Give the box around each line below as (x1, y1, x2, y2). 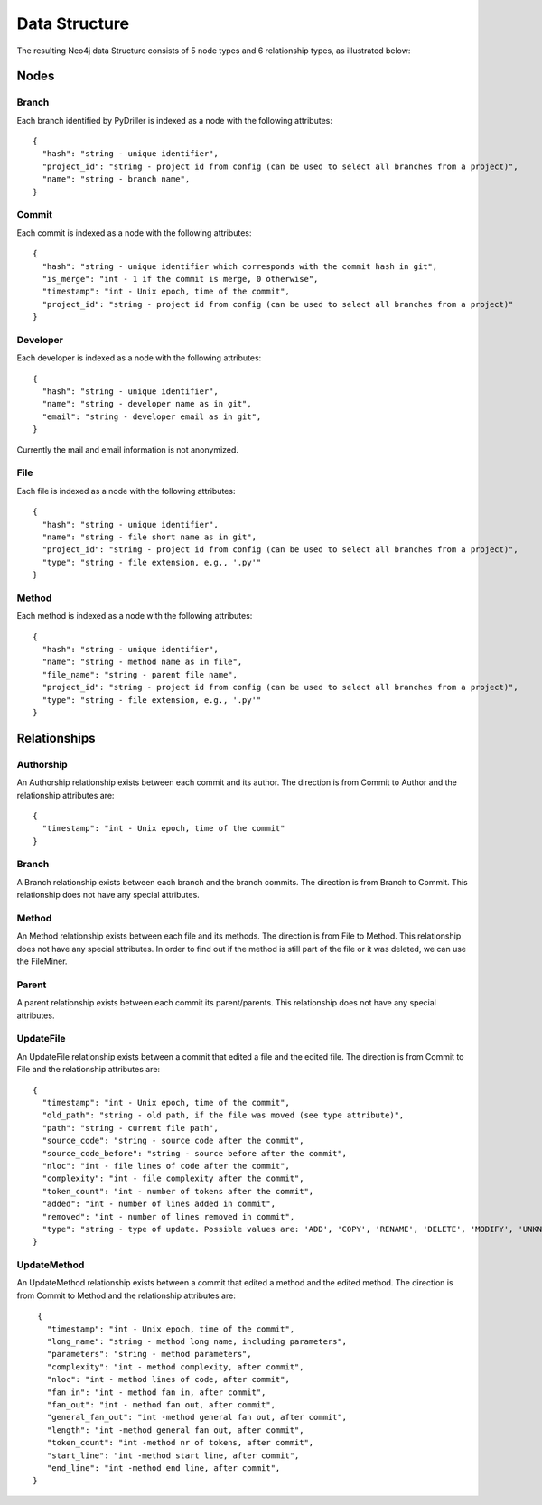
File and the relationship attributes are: (16, 1064, 161, 1075)
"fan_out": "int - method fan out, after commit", (46, 1399, 276, 1409)
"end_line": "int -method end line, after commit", (46, 1463, 281, 1472)
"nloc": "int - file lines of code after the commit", (42, 1161, 291, 1171)
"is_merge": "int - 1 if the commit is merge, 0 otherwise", (42, 274, 319, 284)
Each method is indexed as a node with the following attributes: (16, 611, 253, 622)
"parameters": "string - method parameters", (46, 1349, 252, 1360)
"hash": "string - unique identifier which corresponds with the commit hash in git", (42, 261, 438, 271)
